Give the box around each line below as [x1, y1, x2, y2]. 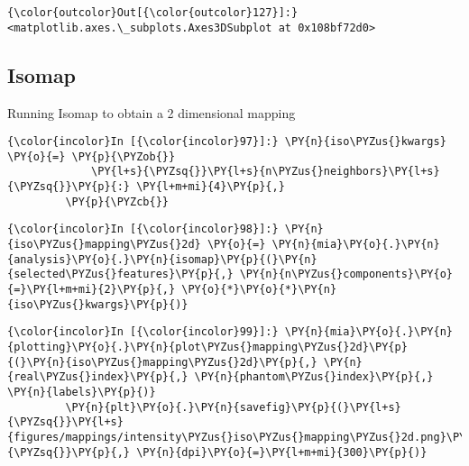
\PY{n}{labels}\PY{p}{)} [7, 385, 156, 398]
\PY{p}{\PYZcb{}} [65, 195, 169, 208]
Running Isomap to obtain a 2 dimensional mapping [7, 103, 296, 122]
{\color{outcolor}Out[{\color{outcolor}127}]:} [7, 6, 299, 19]
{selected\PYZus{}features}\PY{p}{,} [7, 268, 234, 281]
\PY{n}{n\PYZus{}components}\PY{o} [239, 268, 453, 281]
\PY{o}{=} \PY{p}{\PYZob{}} [7, 150, 176, 163]
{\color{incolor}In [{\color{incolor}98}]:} [7, 223, 279, 236]
